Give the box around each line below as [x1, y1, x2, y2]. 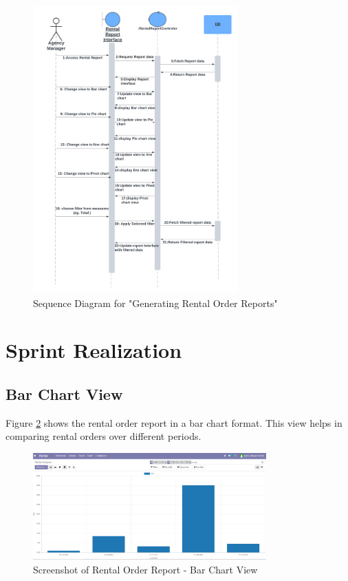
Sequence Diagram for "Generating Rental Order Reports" [33, 295, 278, 310]
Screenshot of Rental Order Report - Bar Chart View [33, 562, 258, 576]
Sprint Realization [6, 336, 182, 364]
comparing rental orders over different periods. [6, 429, 202, 443]
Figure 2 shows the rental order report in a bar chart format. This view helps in [6, 415, 342, 430]
